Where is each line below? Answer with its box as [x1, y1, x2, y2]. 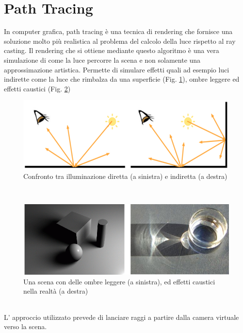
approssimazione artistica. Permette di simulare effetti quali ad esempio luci [4, 64, 229, 74]
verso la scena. [4, 321, 47, 332]
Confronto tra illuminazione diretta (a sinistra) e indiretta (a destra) [23, 171, 227, 181]
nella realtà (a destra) [23, 286, 88, 296]
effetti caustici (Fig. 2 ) [4, 83, 71, 93]
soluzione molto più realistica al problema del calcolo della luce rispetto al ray [4, 35, 236, 46]
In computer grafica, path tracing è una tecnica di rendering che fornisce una [4, 26, 233, 36]
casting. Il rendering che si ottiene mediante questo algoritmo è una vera [4, 45, 219, 55]
